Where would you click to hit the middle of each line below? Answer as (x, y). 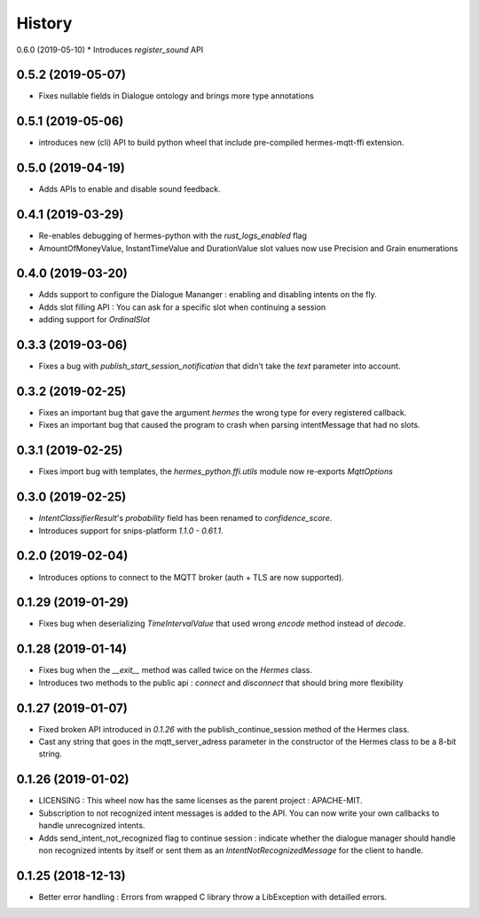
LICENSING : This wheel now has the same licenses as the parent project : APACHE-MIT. (200, 801)
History (44, 23)
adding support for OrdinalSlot (94, 320)
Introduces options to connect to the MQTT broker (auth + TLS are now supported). (192, 577)
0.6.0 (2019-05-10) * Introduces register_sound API (110, 50)
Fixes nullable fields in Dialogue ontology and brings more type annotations (176, 96)
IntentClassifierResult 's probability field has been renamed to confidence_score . (185, 518)
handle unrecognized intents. (92, 826)
